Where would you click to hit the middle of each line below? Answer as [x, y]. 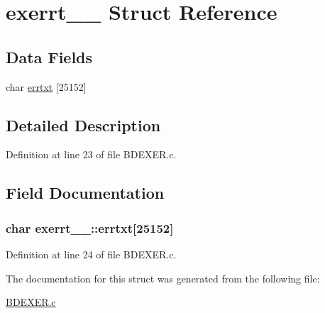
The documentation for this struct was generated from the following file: [163, 278]
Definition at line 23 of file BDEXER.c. [91, 154]
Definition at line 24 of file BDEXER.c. [91, 254]
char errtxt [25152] [46, 86]
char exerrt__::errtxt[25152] [90, 227]
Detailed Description [83, 125]
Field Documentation [85, 193]
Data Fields [49, 56]
